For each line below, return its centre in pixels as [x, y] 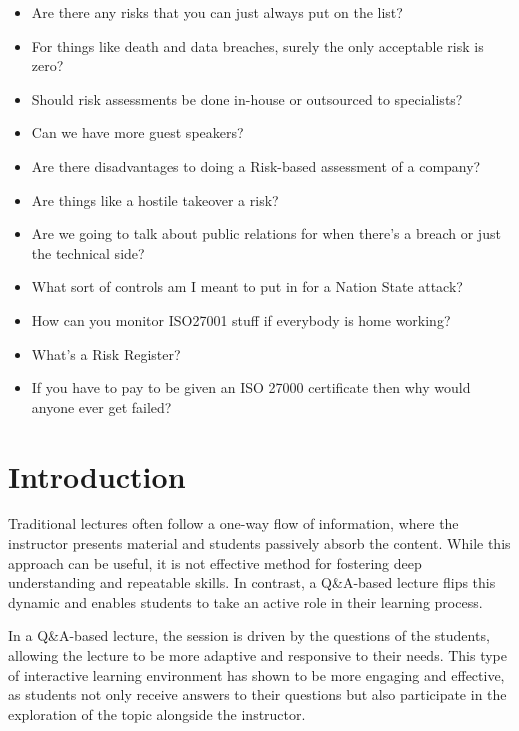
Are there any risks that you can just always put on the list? [217, 12]
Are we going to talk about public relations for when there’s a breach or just [266, 233]
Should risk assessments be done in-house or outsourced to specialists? [247, 98]
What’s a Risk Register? [106, 353]
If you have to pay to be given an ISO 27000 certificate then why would [251, 387]
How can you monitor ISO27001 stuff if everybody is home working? [241, 319]
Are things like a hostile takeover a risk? [155, 199]
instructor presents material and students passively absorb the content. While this [259, 543]
